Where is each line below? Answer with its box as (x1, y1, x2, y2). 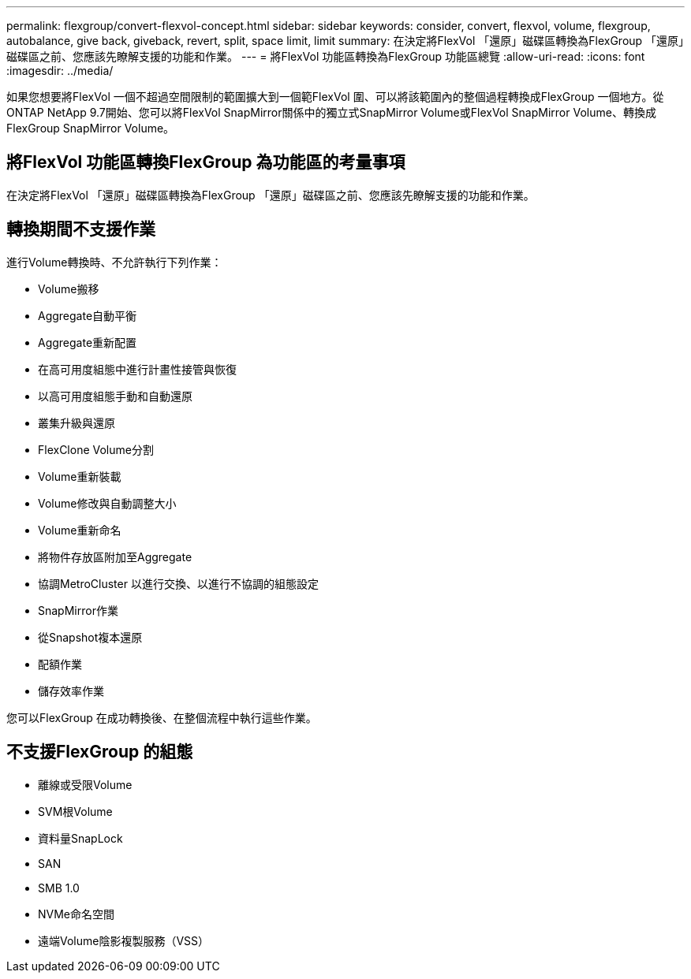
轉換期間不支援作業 (6, 219, 155, 240)
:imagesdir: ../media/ (6, 64, 114, 77)
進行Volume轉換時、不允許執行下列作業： (6, 255, 222, 269)
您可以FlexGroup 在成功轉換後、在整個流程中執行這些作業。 (6, 710, 317, 724)
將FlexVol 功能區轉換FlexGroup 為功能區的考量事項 (6, 152, 405, 173)
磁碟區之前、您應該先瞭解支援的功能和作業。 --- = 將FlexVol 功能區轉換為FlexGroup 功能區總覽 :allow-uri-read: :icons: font (6, 50, 645, 63)
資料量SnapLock (38, 831, 123, 845)
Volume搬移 (38, 281, 99, 296)
